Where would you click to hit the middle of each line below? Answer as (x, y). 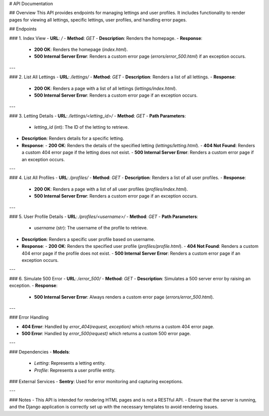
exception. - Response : (33, 286)
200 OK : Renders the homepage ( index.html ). (81, 49)
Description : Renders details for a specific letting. (73, 138)
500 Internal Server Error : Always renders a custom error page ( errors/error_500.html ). (124, 297)
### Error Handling (29, 317)
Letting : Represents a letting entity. (70, 363)
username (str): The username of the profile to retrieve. (91, 228)
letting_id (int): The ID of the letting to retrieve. (81, 127)
